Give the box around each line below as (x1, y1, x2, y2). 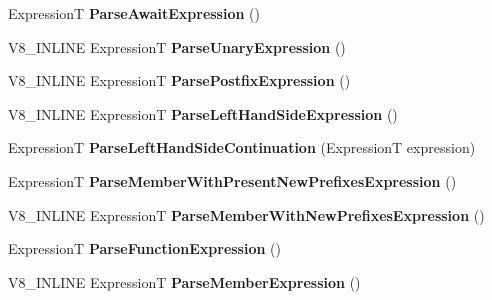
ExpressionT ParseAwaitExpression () (8, 3, 260, 23)
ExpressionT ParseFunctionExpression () (8, 238, 281, 259)
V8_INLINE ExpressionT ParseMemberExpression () (8, 271, 361, 292)
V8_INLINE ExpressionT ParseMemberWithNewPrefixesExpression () (8, 204, 485, 225)
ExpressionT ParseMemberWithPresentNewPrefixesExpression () (8, 170, 457, 191)
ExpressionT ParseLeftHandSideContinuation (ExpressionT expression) (8, 137, 476, 158)
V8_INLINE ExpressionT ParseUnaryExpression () (8, 36, 346, 57)
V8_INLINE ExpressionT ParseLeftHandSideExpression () (8, 103, 398, 124)
